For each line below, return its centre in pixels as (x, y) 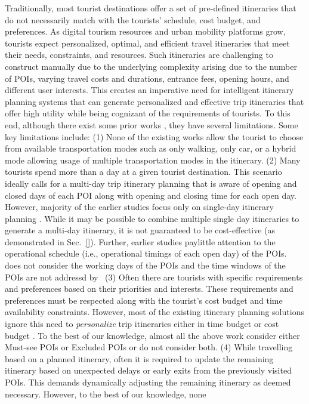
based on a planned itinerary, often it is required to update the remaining (139, 358)
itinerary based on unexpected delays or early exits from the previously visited (148, 370)
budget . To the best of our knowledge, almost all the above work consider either (152, 335)
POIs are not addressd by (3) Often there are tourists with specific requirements (154, 277)
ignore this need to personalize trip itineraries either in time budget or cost (142, 324)
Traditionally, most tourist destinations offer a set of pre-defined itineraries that (151, 8)
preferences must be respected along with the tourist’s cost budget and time (144, 300)
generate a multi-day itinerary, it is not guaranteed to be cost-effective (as (140, 230)
